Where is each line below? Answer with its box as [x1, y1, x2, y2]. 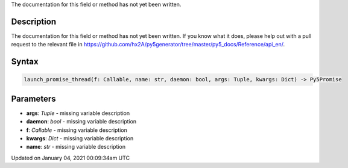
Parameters [11, 93, 56, 104]
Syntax [11, 57, 39, 67]
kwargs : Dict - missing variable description [26, 134, 134, 142]
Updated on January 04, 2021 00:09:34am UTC [11, 154, 130, 161]
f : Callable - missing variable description [26, 126, 128, 134]
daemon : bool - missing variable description [26, 118, 137, 125]
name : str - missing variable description [26, 143, 126, 151]
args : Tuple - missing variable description [26, 109, 130, 117]
